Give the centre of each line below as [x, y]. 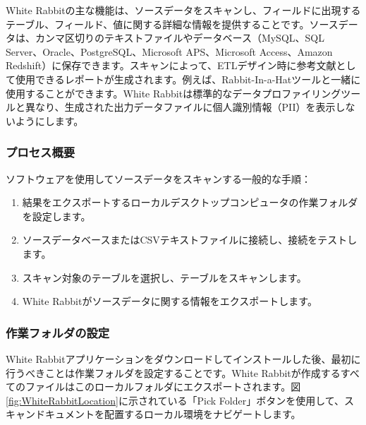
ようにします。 [49, 120]
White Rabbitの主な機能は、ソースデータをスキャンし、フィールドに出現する [183, 10]
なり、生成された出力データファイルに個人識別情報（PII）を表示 [185, 107]
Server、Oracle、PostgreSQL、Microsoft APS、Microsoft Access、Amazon [169, 51]
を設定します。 [56, 216]
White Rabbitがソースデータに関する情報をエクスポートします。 [170, 301]
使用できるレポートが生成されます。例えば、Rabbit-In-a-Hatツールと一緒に [188, 79]
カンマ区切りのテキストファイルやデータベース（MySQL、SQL [179, 38]
